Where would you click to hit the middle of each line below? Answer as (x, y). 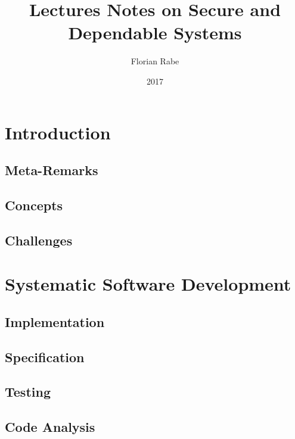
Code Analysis (50, 427)
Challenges (39, 240)
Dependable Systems (155, 32)
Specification (45, 357)
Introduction (58, 132)
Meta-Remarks (52, 170)
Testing (28, 392)
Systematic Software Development (148, 284)
